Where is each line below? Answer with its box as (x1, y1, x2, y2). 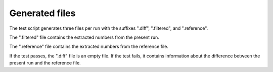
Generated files (9, 8, 76, 19)
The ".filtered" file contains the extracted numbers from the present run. (9, 34, 159, 40)
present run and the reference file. (9, 60, 81, 66)
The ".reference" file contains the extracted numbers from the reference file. (9, 43, 169, 50)
